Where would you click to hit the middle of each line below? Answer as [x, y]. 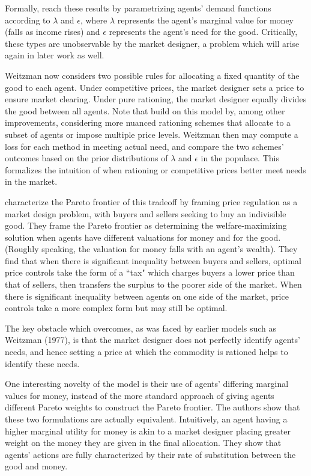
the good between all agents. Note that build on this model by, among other [145, 110]
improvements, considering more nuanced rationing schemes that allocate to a [148, 122]
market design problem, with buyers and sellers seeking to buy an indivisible [146, 213]
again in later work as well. [55, 55]
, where [94, 20]
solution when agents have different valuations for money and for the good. [143, 237]
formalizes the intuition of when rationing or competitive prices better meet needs [155, 169]
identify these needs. [42, 363]
